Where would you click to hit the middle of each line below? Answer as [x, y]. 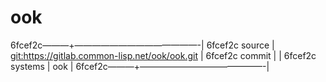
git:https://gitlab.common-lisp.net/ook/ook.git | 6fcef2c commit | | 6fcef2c [163, 55]
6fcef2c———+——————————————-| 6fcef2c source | [142, 45]
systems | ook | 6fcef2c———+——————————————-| [140, 66]
